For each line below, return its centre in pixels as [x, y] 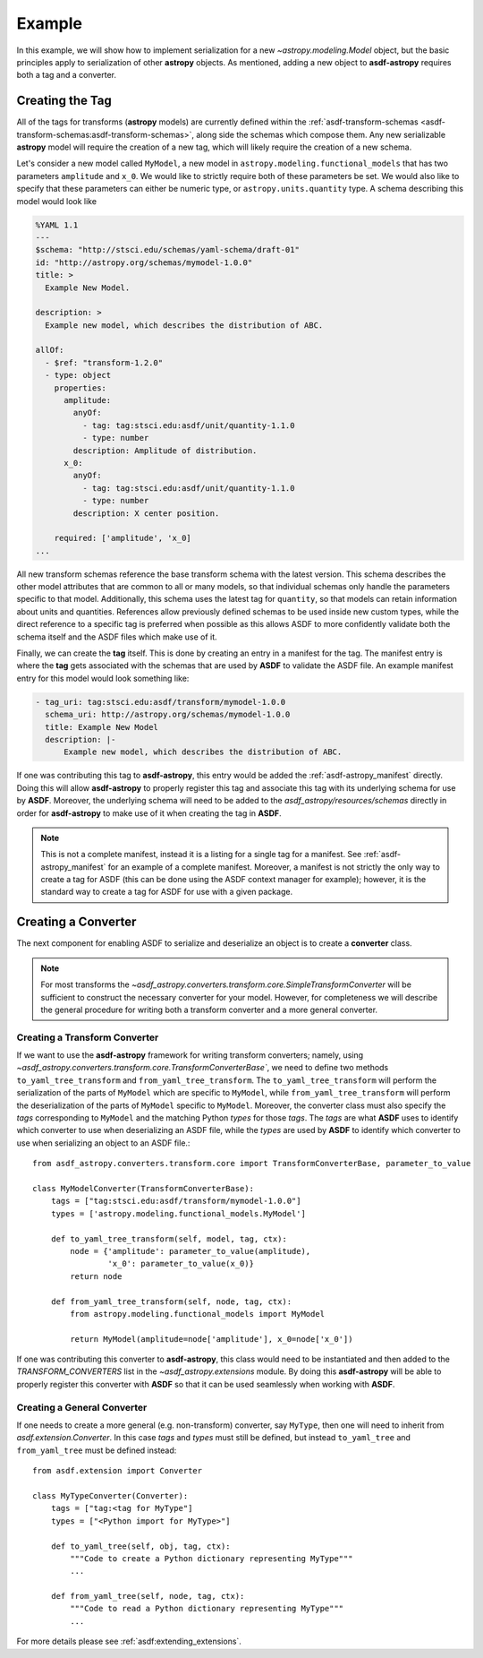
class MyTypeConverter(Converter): [110, 1495]
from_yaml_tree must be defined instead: [97, 1450]
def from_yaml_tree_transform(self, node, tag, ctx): [171, 1301]
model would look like [57, 201]
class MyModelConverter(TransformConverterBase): [144, 1188]
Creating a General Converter [82, 1407]
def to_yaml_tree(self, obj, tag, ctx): [141, 1546]
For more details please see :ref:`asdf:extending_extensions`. [129, 1641]
